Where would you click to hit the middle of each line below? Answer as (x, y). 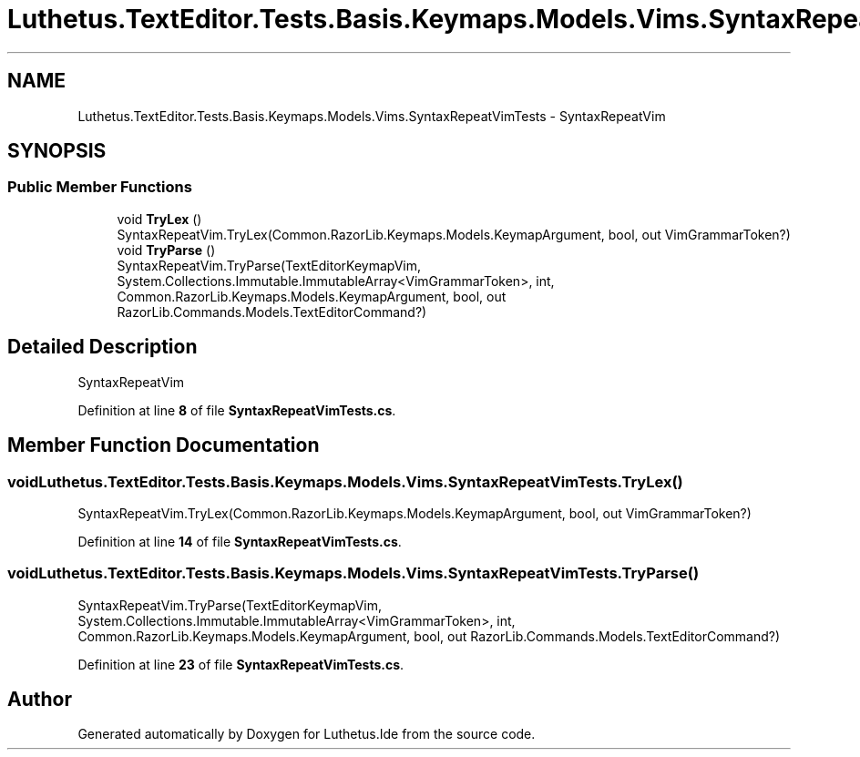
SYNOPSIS (57, 151)
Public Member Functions (100, 187)
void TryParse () (166, 250)
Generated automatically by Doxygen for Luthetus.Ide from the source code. (307, 734)
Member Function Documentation (164, 445)
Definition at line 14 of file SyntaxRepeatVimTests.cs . (240, 541)
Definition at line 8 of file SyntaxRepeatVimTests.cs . (237, 410)
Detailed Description (102, 347)
